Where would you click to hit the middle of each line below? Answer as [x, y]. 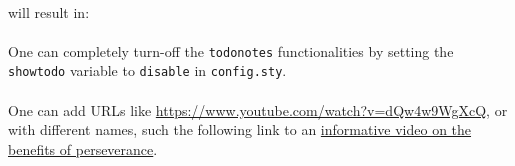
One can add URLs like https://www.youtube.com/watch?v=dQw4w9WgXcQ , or [258, 109]
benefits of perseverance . [83, 148]
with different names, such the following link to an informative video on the [240, 129]
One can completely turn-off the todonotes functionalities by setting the [231, 50]
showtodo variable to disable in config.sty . [147, 70]
